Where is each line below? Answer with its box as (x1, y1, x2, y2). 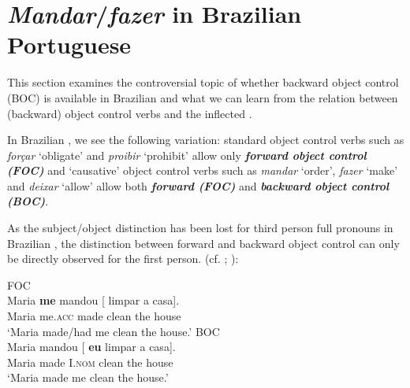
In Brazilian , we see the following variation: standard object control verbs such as (7, 131, 404, 148)
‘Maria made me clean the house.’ (7, 369, 169, 386)
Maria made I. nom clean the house (7, 353, 173, 370)
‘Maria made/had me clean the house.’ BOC (7, 323, 220, 339)
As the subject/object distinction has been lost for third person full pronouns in (7, 220, 393, 236)
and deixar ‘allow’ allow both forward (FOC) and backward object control (7, 177, 389, 194)
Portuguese (7, 28, 132, 61)
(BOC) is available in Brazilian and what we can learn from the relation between (7, 89, 398, 105)
